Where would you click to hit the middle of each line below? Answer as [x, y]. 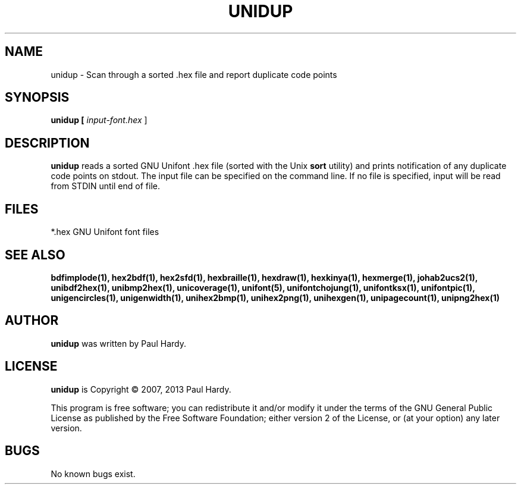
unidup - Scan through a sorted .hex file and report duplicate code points [194, 74]
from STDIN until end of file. [105, 186]
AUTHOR [32, 321]
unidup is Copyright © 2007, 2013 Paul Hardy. [141, 389]
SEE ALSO [35, 255]
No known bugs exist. [93, 474]
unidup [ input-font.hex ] [99, 120]
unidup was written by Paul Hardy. [118, 343]
